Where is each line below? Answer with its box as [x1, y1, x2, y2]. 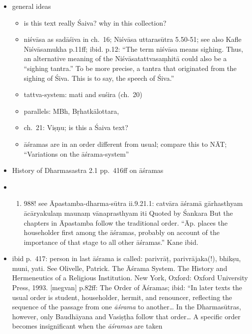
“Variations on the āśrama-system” [24, 148, 129, 159]
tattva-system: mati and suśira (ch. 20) [24, 89, 142, 100]
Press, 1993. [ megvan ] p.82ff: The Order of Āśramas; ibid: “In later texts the [12, 282, 242, 293]
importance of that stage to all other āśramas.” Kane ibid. [24, 236, 198, 247]
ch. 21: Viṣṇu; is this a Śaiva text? [24, 122, 128, 133]
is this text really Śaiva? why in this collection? [24, 17, 167, 28]
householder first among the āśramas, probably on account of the [24, 227, 220, 237]
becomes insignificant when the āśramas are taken [12, 321, 163, 331]
